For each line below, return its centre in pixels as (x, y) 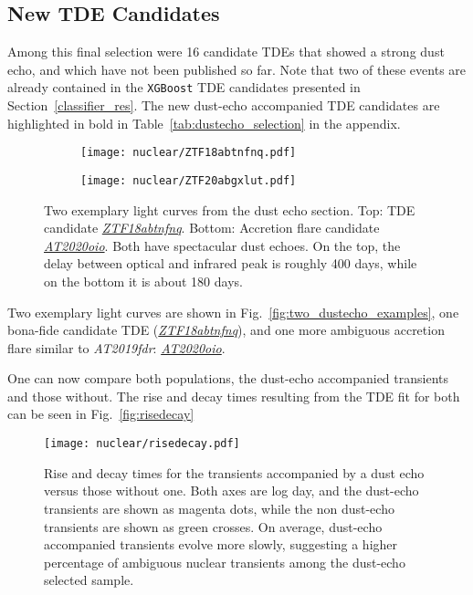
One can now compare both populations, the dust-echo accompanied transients (228, 378)
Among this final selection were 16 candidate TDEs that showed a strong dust (226, 52)
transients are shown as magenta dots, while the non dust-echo (219, 508)
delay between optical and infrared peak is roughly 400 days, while (231, 263)
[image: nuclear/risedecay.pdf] (142, 444)
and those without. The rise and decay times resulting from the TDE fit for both (234, 396)
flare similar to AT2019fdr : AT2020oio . (116, 347)
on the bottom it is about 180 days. (143, 281)
